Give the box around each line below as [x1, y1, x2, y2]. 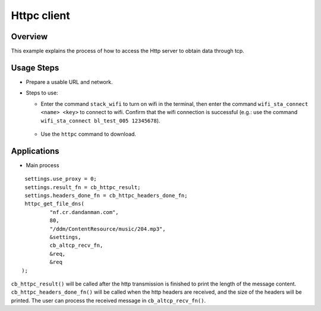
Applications [11, 146, 59, 156]
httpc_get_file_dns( [24, 200, 84, 208]
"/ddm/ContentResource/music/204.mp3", [49, 225, 166, 232]
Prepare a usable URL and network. [26, 78, 113, 86]
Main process [26, 161, 59, 169]
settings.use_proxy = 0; [24, 175, 97, 183]
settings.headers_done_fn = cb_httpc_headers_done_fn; [24, 192, 188, 199]
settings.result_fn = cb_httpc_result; [24, 184, 141, 190]
